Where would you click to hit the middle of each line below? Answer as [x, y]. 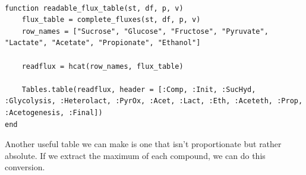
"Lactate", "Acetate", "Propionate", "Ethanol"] [103, 43]
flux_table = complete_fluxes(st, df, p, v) [111, 20]
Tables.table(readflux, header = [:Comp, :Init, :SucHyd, [139, 89]
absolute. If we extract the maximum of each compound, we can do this [135, 155]
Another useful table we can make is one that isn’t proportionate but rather [143, 144]
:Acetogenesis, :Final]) [54, 112]
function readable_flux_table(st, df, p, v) [94, 8]
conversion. [25, 167]
